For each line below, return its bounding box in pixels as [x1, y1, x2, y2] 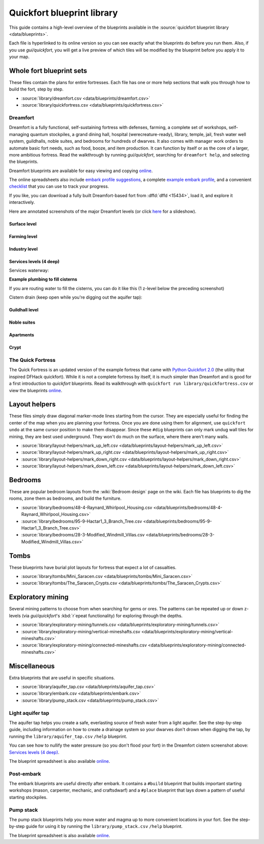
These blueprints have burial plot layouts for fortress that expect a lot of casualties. [9, 564, 177, 570]
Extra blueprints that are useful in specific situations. [9, 675, 115, 681]
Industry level [9, 246, 38, 252]
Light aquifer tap [9, 710, 49, 716]
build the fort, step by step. [9, 86, 64, 92]
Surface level [9, 221, 37, 227]
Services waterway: [9, 267, 49, 273]
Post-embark [9, 770, 42, 777]
